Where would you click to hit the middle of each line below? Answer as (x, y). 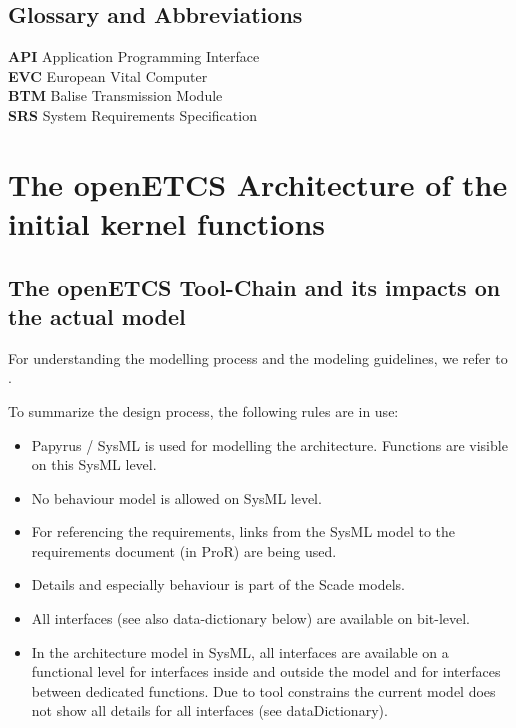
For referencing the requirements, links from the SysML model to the (243, 531)
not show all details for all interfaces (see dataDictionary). (209, 710)
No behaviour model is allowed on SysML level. (176, 497)
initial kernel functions (167, 222)
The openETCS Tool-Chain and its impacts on (254, 286)
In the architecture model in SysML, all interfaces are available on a (240, 651)
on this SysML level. (94, 464)
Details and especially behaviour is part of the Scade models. (218, 584)
